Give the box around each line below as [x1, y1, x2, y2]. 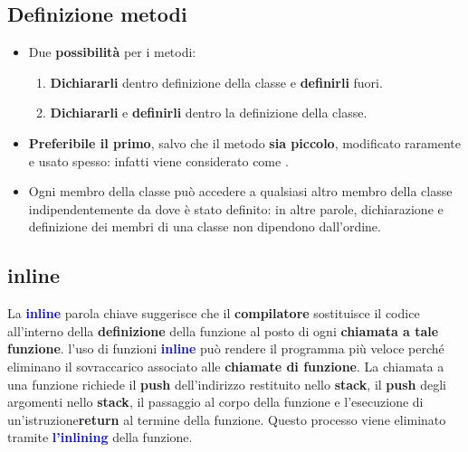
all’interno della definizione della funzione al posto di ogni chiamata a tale [7, 321, 439, 340]
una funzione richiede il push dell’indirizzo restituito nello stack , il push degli [7, 374, 446, 393]
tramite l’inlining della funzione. [7, 428, 193, 447]
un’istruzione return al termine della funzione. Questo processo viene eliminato [7, 410, 446, 428]
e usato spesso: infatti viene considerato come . [28, 151, 289, 170]
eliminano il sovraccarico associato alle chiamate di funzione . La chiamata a [7, 356, 444, 375]
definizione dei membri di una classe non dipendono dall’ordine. [28, 217, 381, 236]
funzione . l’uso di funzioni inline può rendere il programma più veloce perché [7, 339, 444, 358]
